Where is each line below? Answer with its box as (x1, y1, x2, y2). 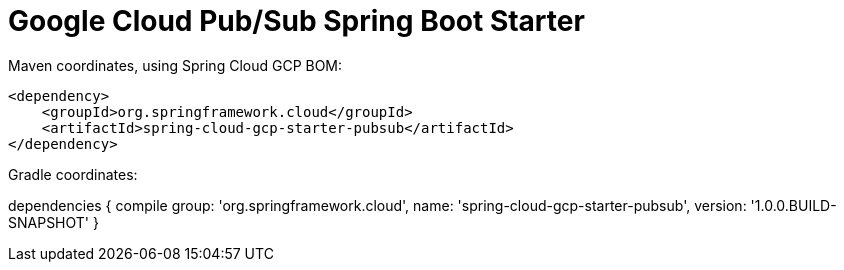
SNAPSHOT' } (8, 213, 99, 231)
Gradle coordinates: (8, 165, 138, 183)
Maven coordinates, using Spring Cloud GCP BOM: (8, 56, 343, 74)
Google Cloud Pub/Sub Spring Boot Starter (8, 4, 585, 38)
